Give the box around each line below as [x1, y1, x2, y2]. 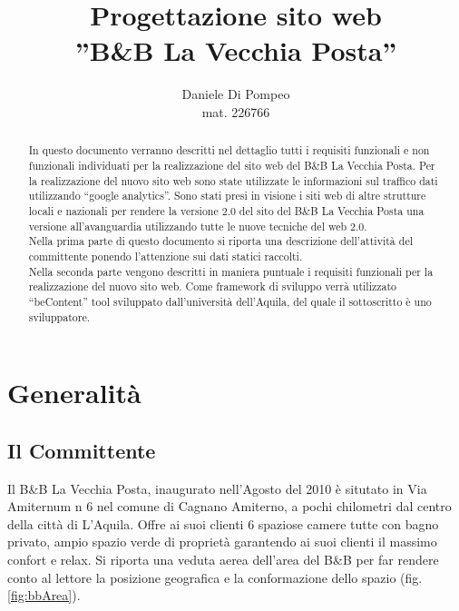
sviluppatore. [28, 309, 90, 324]
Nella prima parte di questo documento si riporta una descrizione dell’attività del [28, 233, 413, 249]
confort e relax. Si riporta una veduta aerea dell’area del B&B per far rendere [7, 549, 439, 568]
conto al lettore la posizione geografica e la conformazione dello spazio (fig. [7, 567, 423, 586]
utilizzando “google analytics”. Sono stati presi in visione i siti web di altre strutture [28, 188, 426, 203]
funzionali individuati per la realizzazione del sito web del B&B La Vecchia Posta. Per [28, 157, 435, 172]
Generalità [7, 374, 142, 411]
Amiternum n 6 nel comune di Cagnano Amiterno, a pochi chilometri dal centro [7, 497, 452, 516]
